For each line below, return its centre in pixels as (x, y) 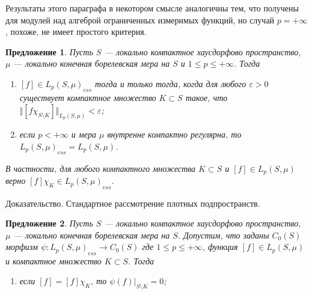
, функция (220, 247)
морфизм (22, 247)
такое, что (206, 98)
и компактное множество (54, 260)
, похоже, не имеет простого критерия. (76, 32)
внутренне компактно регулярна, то (174, 134)
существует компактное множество (88, 98)
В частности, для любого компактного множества (100, 168)
